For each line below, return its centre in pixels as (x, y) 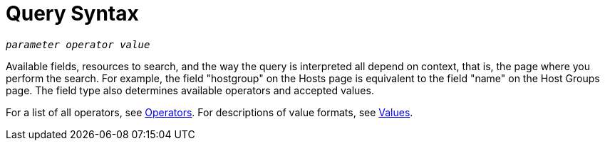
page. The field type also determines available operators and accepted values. (190, 90)
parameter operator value (78, 44)
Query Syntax (72, 13)
